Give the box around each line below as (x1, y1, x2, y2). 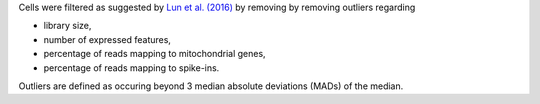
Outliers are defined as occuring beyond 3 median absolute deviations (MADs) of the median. (18, 80, 404, 92)
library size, (43, 20, 92, 32)
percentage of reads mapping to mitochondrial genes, (43, 48, 266, 60)
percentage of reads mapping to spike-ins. (43, 61, 220, 74)
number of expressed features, (43, 33, 172, 45)
